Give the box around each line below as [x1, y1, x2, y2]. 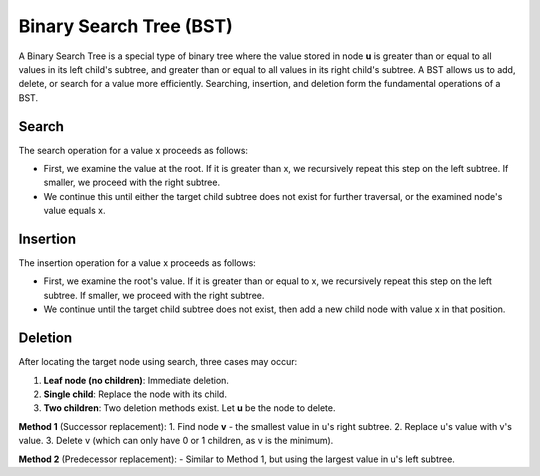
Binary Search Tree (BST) [18, 15, 234, 37]
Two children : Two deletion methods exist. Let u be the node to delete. [43, 402, 336, 414]
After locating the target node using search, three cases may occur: [18, 356, 298, 368]
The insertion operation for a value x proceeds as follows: [18, 257, 257, 269]
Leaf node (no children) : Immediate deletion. [43, 374, 230, 386]
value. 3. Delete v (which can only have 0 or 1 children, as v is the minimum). [18, 435, 334, 447]
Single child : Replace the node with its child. [43, 388, 227, 400]
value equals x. [43, 205, 106, 217]
